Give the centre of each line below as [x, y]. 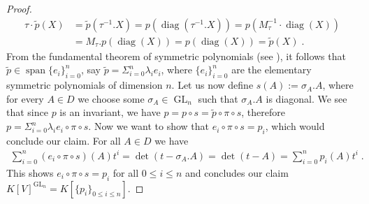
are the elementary [272, 70]
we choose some [111, 98]
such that [218, 98]
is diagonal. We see [306, 98]
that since [27, 112]
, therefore [263, 112]
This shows [30, 172]
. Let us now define [212, 85]
